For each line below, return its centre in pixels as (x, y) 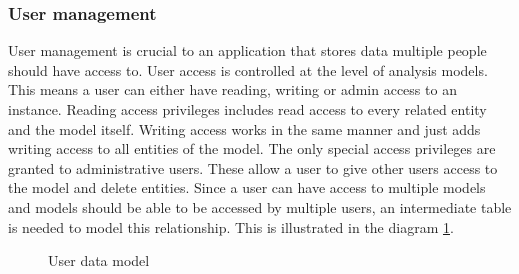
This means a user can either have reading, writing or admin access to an (232, 89)
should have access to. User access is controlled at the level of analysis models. (248, 69)
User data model (99, 260)
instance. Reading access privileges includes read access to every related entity (247, 109)
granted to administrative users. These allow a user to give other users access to (253, 167)
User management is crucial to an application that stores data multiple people (247, 50)
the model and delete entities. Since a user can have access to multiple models (247, 187)
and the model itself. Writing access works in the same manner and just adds (244, 128)
